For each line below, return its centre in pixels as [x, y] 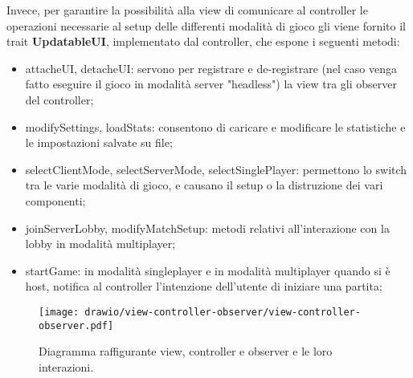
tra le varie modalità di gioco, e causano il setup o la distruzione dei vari [204, 185]
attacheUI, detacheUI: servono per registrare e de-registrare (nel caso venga [211, 68]
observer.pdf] [76, 325]
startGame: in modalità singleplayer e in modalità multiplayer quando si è [208, 270]
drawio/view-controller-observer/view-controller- [223, 312]
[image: [59, 312]
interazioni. [66, 366]
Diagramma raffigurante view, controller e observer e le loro [186, 351]
